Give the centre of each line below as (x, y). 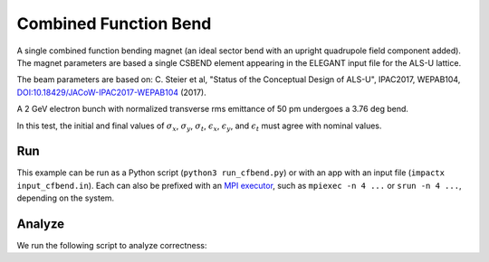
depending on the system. (66, 198)
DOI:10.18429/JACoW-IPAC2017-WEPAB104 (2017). (112, 92)
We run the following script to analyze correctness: (112, 246)
